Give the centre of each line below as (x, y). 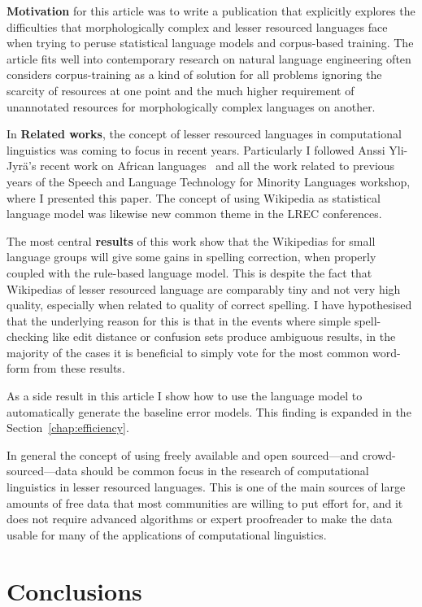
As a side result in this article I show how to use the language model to (185, 396)
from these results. (79, 368)
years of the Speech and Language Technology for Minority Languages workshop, (209, 181)
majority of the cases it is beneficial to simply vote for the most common (188, 352)
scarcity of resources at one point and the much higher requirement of (181, 90)
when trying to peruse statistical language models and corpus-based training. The (210, 43)
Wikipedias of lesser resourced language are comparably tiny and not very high (204, 288)
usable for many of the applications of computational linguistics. (167, 534)
